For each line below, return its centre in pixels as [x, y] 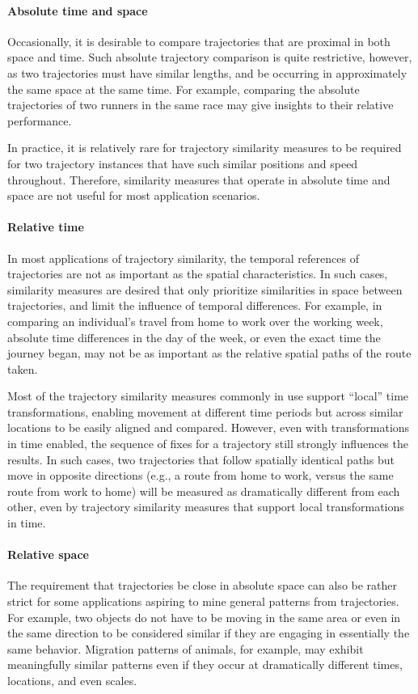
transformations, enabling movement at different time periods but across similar [205, 411]
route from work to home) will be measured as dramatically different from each [204, 491]
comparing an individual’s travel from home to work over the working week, [195, 321]
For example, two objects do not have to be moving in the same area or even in [204, 617]
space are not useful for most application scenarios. [134, 195]
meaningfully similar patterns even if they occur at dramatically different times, [205, 664]
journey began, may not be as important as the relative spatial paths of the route [209, 353]
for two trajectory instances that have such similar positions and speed [183, 163]
